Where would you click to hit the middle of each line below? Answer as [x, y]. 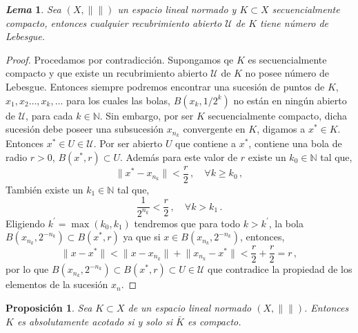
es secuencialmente [287, 59]
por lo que [27, 269]
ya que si [142, 237]
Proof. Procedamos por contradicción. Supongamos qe [120, 59]
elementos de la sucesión [57, 284]
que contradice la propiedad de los [280, 269]
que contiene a [206, 143]
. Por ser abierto [128, 143]
